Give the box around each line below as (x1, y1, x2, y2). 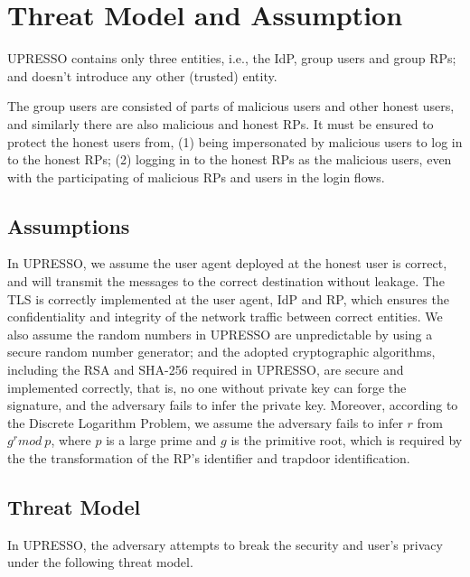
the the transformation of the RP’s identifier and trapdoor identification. (7, 449, 410, 468)
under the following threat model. (7, 553, 193, 572)
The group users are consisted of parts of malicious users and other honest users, (7, 97, 455, 116)
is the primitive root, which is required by (230, 431, 463, 450)
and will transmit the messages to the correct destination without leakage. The (7, 272, 445, 291)
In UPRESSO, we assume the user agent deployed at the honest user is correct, (7, 254, 447, 273)
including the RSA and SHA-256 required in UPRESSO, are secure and (7, 360, 404, 379)
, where (51, 431, 91, 450)
